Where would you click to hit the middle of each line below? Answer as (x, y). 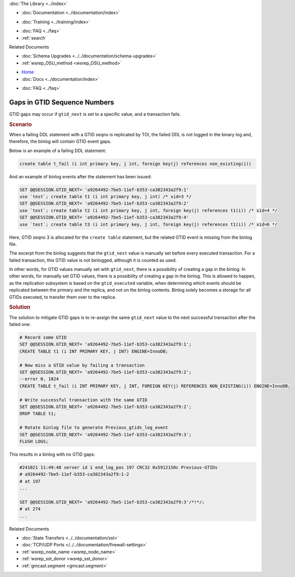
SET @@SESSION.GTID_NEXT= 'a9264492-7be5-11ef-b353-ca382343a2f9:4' (104, 217)
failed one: (20, 324)
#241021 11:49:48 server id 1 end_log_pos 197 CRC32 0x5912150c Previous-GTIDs (119, 467)
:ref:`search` (34, 38)
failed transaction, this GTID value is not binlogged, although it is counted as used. (93, 260)
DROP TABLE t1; (38, 414)
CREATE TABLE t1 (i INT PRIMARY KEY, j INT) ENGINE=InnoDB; (94, 351)
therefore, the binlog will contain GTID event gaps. (60, 142)
